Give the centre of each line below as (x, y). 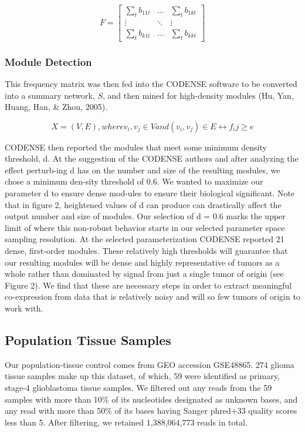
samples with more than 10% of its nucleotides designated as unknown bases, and (151, 399)
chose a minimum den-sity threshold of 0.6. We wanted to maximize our (134, 181)
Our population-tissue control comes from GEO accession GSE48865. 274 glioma (150, 364)
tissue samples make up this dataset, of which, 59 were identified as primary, (142, 376)
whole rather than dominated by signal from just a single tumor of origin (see (144, 274)
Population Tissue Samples (88, 339)
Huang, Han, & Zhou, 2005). (56, 107)
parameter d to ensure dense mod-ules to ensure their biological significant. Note (150, 193)
